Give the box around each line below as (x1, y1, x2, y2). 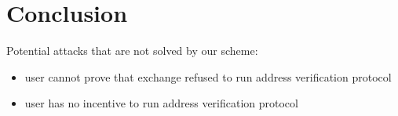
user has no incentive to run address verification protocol (24, 95, 298, 111)
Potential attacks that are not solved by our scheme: (6, 42, 258, 59)
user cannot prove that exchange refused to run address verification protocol (24, 68, 392, 85)
